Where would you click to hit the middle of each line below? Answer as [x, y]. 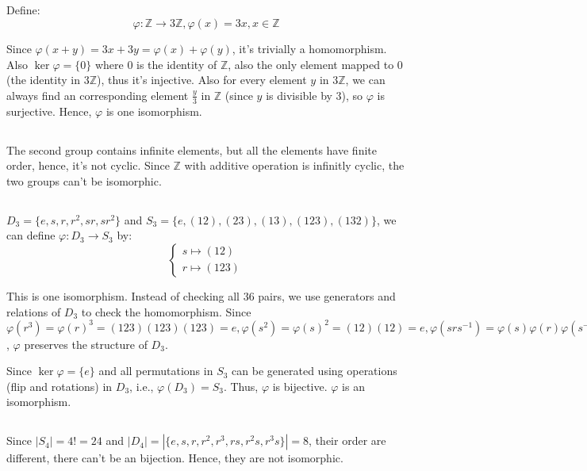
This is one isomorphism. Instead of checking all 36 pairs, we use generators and [201, 295]
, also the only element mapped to [311, 64]
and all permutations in [156, 371]
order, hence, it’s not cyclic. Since [88, 165]
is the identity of [177, 64]
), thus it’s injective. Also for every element [201, 80]
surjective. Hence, [49, 111]
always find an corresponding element [98, 95]
